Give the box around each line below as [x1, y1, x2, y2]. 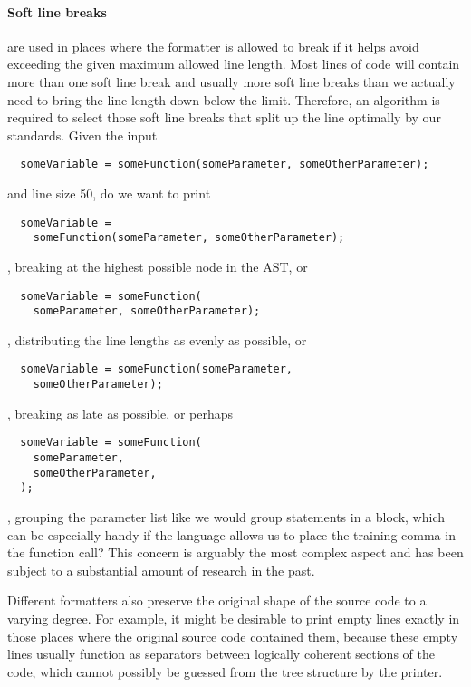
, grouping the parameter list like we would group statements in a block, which [7, 507, 445, 526]
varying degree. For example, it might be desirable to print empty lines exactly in [7, 608, 460, 627]
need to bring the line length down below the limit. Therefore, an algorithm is [7, 90, 440, 109]
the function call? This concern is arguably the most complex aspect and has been [7, 543, 464, 562]
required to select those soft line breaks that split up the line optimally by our [7, 108, 441, 127]
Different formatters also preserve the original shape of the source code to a [7, 591, 427, 610]
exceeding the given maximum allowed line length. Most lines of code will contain [7, 54, 460, 73]
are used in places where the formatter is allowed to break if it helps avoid [7, 36, 419, 55]
